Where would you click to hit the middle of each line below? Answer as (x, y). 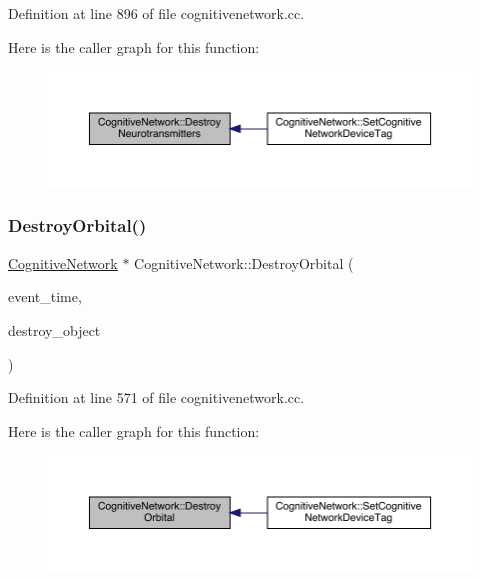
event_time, (45, 296)
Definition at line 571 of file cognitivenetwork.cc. (156, 397)
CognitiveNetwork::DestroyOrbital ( (244, 262)
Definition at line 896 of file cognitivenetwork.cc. (156, 13)
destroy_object (54, 329)
